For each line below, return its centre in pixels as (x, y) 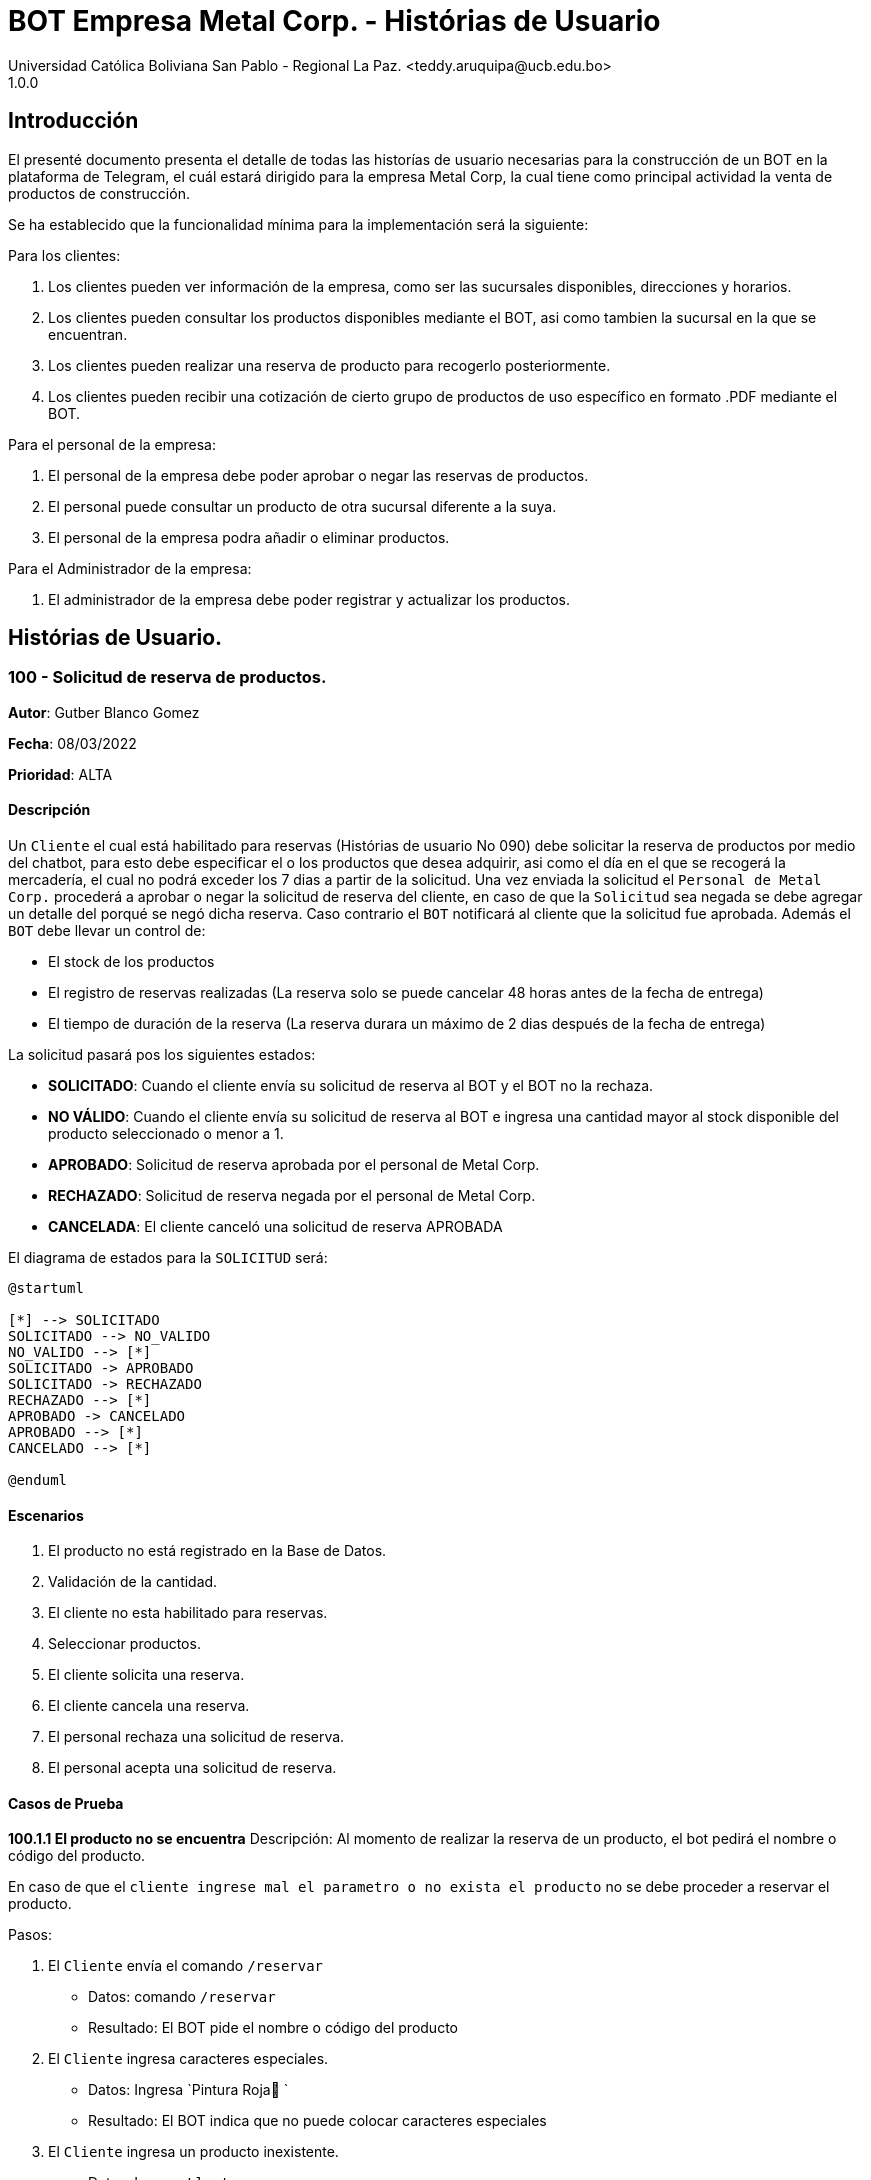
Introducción (73, 121)
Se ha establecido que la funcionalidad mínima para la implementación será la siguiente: (298, 224)
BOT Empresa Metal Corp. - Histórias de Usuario (334, 21)
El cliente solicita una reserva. (146, 1675)
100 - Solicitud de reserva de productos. (167, 677)
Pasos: (30, 1935)
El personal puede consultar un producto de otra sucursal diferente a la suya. (302, 506)
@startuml (46, 1288)
